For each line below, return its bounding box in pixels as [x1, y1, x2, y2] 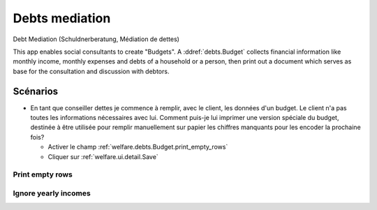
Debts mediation [13, 10, 111, 26]
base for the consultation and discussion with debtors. [13, 67, 170, 75]
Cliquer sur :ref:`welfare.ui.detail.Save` [47, 152, 158, 160]
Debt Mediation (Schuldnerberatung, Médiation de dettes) [13, 35, 179, 43]
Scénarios [13, 85, 59, 97]
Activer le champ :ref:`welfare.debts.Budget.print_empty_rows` [47, 143, 228, 151]
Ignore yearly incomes [13, 188, 91, 198]
